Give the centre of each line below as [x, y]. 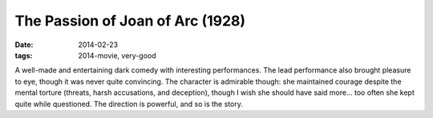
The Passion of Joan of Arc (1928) [130, 21]
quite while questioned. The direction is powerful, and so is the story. [129, 104]
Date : [24, 45]
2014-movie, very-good [117, 55]
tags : [24, 55]
